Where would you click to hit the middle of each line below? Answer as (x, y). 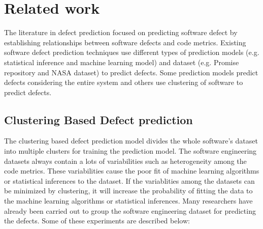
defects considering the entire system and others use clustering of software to (124, 82)
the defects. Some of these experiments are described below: (97, 221)
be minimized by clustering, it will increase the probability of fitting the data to (128, 191)
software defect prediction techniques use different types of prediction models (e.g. (132, 52)
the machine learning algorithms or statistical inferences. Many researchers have (128, 201)
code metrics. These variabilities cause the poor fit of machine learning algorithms (132, 171)
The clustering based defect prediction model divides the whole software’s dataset (131, 141)
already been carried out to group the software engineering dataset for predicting (130, 210)
